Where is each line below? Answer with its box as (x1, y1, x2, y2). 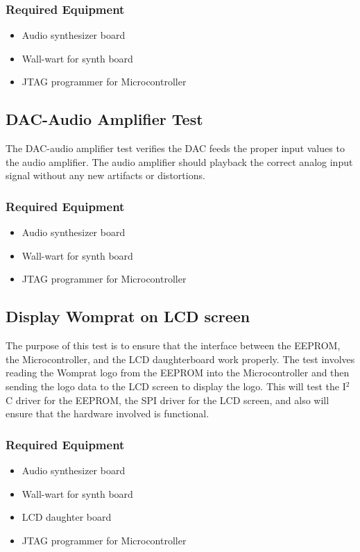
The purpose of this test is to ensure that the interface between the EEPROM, (6, 338, 341, 353)
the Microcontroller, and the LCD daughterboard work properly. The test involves (6, 351, 355, 366)
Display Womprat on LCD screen (6, 306, 250, 327)
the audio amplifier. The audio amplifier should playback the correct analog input (6, 154, 353, 169)
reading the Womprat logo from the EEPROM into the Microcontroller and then (6, 365, 350, 380)
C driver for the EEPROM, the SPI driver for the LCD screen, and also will (6, 392, 329, 407)
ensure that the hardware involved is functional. (6, 406, 209, 421)
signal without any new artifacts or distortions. (6, 168, 205, 183)
